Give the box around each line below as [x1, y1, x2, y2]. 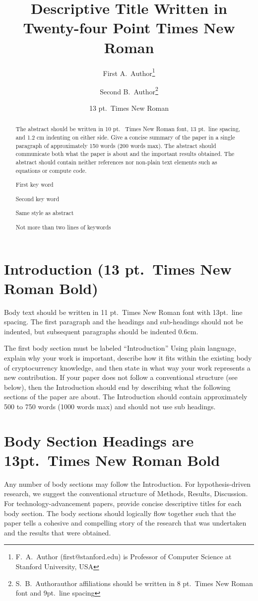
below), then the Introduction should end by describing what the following [4, 381, 231, 392]
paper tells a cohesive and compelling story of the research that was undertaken [4, 518, 247, 528]
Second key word [15, 194, 60, 203]
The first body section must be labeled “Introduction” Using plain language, [4, 343, 236, 353]
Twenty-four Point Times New [23, 17, 235, 38]
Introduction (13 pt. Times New [4, 258, 232, 279]
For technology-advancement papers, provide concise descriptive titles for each [4, 498, 242, 509]
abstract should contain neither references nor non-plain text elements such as [15, 158, 217, 166]
